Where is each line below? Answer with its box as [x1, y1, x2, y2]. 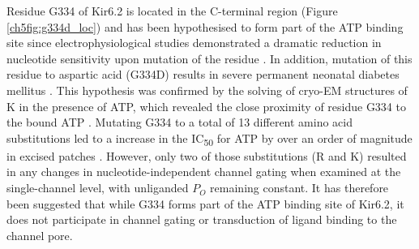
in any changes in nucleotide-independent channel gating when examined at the [6, 163, 401, 180]
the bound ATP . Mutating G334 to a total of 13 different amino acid [6, 114, 353, 131]
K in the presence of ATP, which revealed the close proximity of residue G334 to [6, 97, 406, 114]
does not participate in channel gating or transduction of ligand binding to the [6, 211, 397, 228]
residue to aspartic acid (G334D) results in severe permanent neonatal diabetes [6, 66, 400, 83]
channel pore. [6, 226, 73, 243]
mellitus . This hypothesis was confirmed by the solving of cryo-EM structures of [6, 81, 408, 98]
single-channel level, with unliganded [6, 179, 189, 196]
